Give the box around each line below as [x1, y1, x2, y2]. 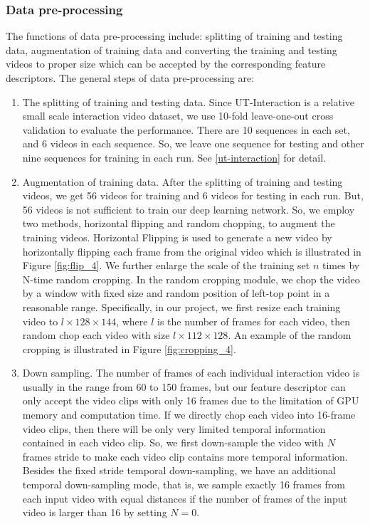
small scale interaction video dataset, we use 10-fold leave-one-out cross [22, 108, 334, 123]
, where [116, 313, 148, 328]
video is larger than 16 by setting [22, 505, 167, 520]
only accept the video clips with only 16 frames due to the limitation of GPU [22, 393, 359, 408]
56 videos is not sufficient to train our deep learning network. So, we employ [22, 201, 355, 216]
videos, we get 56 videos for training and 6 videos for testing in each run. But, [22, 188, 364, 203]
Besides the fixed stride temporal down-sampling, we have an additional [22, 463, 336, 478]
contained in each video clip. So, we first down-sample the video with [22, 435, 324, 450]
